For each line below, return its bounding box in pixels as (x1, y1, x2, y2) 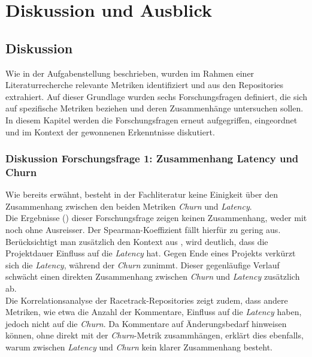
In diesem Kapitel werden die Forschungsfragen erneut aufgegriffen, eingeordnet (5, 113, 298, 126)
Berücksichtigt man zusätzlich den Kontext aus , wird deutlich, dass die (5, 235, 268, 247)
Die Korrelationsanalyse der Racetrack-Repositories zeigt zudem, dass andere (5, 294, 288, 306)
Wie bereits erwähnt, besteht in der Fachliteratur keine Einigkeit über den (5, 188, 278, 201)
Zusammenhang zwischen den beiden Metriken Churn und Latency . (5, 199, 252, 212)
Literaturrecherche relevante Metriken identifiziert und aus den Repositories (5, 78, 284, 91)
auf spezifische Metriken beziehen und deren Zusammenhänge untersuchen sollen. (5, 102, 304, 114)
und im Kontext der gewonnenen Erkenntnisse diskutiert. (5, 125, 215, 138)
